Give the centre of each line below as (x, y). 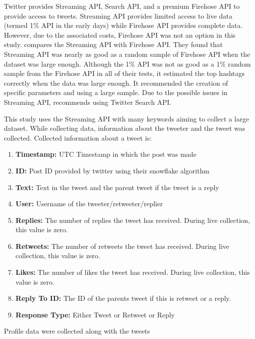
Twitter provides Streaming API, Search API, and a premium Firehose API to (122, 6)
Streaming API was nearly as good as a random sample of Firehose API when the (127, 54)
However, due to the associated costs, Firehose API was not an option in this (120, 35)
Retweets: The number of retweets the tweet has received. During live (122, 246)
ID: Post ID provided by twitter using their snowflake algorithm (112, 170)
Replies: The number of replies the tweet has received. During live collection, (133, 220)
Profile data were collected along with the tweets (77, 331)
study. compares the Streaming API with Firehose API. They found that (114, 44)
